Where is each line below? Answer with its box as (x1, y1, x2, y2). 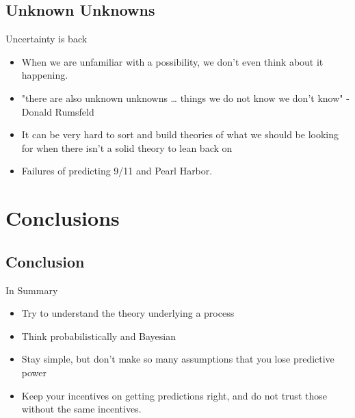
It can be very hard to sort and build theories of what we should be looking (21, 127, 339, 142)
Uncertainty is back (5, 31, 88, 46)
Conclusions (5, 204, 120, 232)
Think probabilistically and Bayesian (21, 328, 176, 343)
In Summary (5, 283, 58, 297)
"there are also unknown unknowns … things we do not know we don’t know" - (21, 90, 350, 105)
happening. (21, 68, 68, 82)
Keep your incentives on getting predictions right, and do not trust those (21, 388, 327, 402)
